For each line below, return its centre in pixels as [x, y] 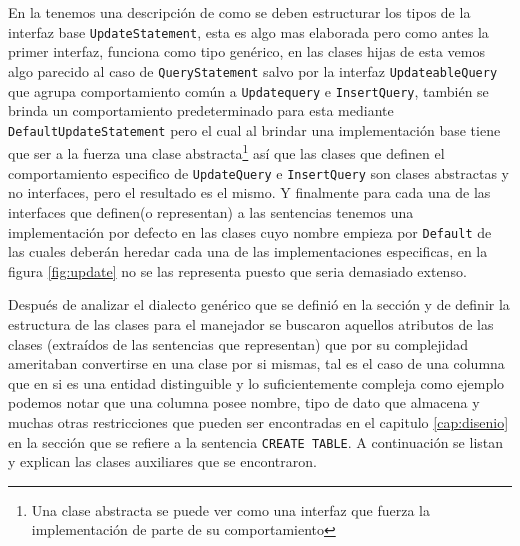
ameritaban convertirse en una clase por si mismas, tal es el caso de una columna [256, 363]
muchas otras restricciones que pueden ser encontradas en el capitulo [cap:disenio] [258, 421]
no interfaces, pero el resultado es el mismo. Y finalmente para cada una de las [249, 192]
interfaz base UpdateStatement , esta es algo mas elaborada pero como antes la [248, 31]
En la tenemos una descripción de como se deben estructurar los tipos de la [239, 12]
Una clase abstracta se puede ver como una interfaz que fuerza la [230, 509]
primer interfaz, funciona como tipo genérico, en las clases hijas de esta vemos [246, 51]
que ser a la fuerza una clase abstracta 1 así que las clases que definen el [226, 152]
